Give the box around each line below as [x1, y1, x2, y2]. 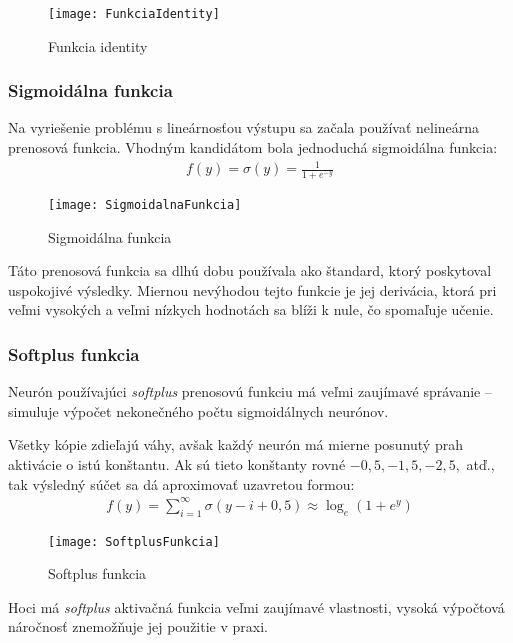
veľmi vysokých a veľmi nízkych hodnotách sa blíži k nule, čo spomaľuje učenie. [8, 299, 494, 320]
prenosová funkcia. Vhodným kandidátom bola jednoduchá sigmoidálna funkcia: [8, 137, 498, 158]
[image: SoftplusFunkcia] [48, 534, 220, 549]
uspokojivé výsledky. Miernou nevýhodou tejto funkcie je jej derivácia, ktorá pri [8, 279, 497, 300]
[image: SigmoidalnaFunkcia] [48, 198, 242, 213]
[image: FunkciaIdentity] [48, 7, 220, 21]
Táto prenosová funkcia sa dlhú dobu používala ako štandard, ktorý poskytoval [8, 260, 492, 281]
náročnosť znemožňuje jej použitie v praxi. [8, 616, 268, 637]
